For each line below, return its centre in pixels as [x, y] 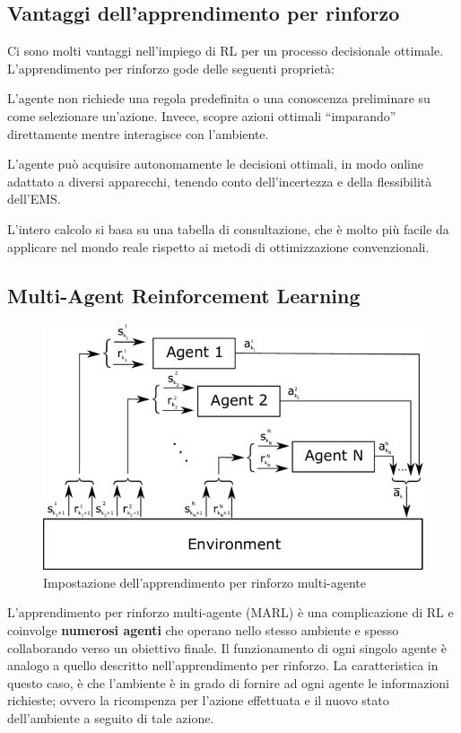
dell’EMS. [34, 199]
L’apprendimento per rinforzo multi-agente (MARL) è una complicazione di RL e [230, 612]
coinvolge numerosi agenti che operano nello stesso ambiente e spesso [203, 629]
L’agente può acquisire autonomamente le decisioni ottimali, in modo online [215, 164]
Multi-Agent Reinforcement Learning [184, 295]
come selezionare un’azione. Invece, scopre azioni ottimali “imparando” [202, 115]
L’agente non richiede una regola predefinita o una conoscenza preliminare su [219, 98]
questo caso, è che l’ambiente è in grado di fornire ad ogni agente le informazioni [229, 682]
